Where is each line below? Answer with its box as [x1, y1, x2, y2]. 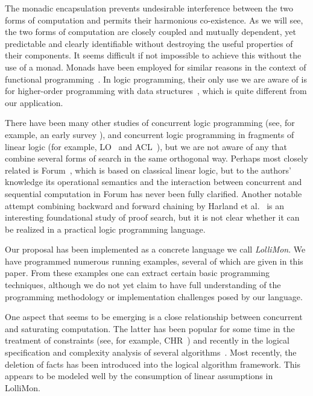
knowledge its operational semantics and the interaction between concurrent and [5, 175, 302, 188]
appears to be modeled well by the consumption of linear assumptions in [5, 369, 273, 382]
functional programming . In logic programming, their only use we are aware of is [5, 72, 307, 85]
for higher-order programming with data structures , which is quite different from [5, 84, 307, 97]
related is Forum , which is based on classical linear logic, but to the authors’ [5, 163, 291, 176]
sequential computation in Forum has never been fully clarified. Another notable [5, 187, 302, 200]
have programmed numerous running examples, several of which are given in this [5, 254, 303, 267]
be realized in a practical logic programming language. [5, 222, 206, 235]
